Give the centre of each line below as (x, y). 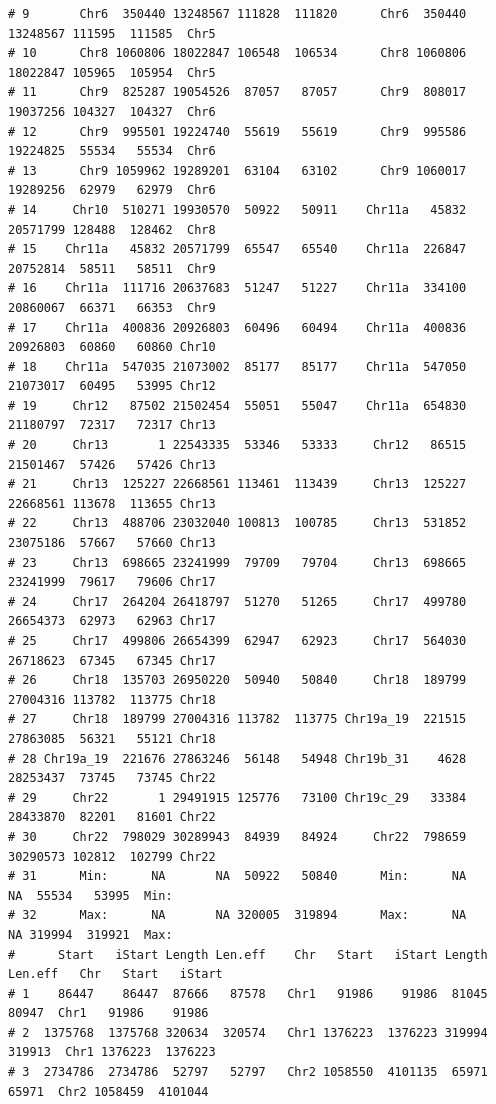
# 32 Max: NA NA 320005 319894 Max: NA (237, 915)
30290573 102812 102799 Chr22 (112, 856)
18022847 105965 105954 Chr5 (112, 72)
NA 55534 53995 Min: (90, 895)
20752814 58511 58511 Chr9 (112, 268)
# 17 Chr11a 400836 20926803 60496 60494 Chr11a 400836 (237, 327)
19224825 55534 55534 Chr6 (112, 151)
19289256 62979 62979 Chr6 (112, 190)
